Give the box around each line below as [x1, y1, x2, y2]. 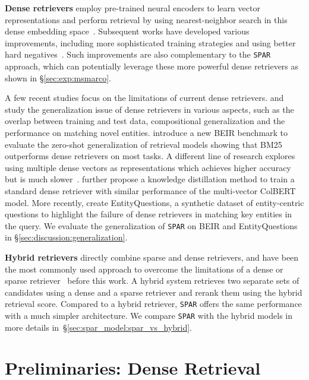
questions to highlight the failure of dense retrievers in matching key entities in [5, 208, 292, 220]
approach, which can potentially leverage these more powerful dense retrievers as [5, 60, 299, 72]
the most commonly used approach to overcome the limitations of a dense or [5, 262, 283, 275]
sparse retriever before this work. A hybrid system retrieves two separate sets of [5, 274, 299, 287]
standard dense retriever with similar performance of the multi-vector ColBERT [5, 184, 296, 197]
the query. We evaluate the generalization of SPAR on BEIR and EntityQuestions [5, 219, 298, 232]
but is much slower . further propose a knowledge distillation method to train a [5, 173, 295, 185]
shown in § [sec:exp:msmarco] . [5, 71, 111, 84]
